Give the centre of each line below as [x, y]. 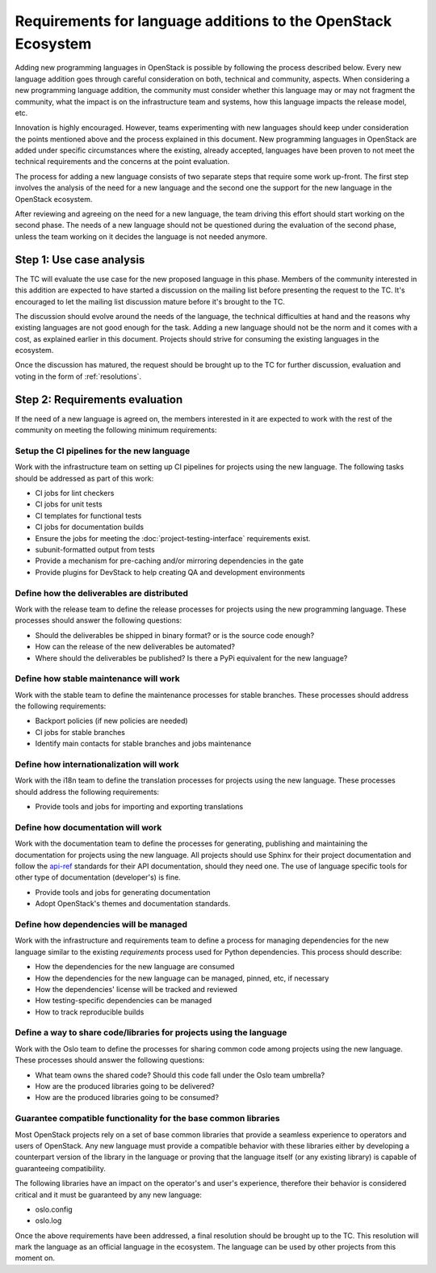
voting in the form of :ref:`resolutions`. [78, 376]
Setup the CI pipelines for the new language [103, 451]
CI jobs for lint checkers [75, 494]
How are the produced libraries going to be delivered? [125, 1086]
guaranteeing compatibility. [61, 1168]
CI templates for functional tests [88, 515]
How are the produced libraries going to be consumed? [127, 1098]
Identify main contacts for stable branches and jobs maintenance [143, 744]
